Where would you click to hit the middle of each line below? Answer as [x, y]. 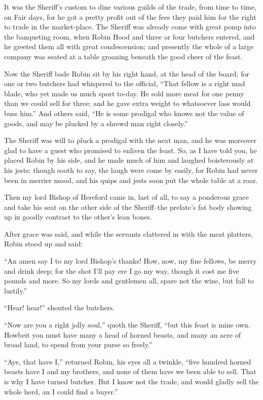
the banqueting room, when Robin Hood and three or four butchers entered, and [129, 36]
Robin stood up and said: [44, 244]
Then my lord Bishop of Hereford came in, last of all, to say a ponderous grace [126, 197]
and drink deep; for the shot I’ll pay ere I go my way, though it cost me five [122, 270]
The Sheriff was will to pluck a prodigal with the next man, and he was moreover [130, 140]
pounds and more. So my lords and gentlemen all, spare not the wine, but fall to [129, 281]
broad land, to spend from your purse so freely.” [78, 344]
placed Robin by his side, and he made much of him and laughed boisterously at [129, 160]
